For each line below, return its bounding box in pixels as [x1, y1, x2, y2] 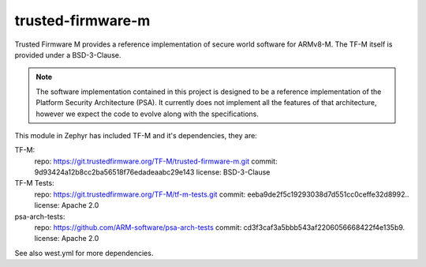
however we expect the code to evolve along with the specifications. [35, 109, 260, 118]
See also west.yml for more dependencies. [14, 248, 154, 258]
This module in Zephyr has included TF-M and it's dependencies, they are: [14, 130, 258, 140]
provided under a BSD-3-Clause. [14, 50, 121, 59]
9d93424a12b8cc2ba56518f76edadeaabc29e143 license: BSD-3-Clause [34, 167, 271, 177]
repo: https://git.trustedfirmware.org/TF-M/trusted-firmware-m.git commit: [34, 156, 278, 166]
